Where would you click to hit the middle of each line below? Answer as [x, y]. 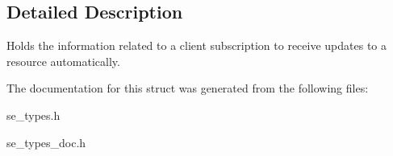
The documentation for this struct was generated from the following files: [188, 88]
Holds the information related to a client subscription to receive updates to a [197, 45]
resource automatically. [63, 61]
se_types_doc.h [46, 142]
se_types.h [33, 115]
